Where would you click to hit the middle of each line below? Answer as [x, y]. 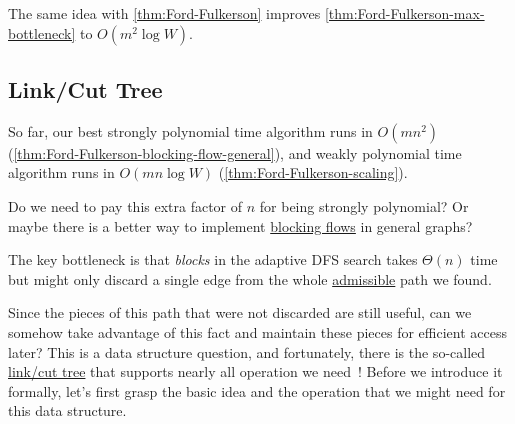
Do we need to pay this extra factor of [125, 205]
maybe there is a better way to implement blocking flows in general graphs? [240, 225]
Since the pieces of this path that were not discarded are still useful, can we [240, 312]
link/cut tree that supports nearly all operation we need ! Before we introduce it [255, 371]
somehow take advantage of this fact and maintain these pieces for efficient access [257, 331]
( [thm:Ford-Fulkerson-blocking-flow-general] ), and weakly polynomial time [235, 152]
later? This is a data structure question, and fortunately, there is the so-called [247, 351]
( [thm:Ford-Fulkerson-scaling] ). [313, 172]
